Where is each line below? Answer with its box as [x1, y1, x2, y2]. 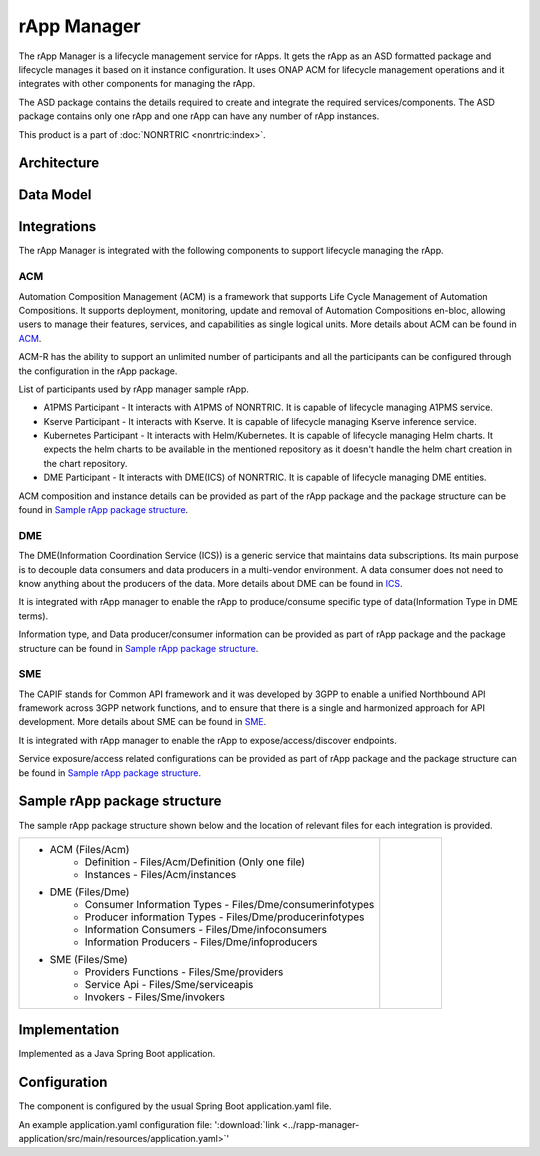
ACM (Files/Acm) [49, 842, 130, 856]
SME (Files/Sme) [49, 952, 129, 966]
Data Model [18, 186, 92, 204]
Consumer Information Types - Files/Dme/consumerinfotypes [84, 897, 375, 911]
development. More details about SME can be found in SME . [18, 716, 267, 728]
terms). [18, 610, 49, 622]
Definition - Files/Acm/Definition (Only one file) [84, 855, 305, 869]
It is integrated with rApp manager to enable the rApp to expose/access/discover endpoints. [18, 734, 397, 746]
